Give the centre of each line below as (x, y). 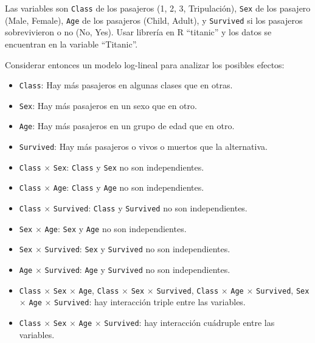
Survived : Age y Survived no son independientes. (137, 269)
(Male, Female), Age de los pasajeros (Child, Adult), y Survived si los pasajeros (154, 20)
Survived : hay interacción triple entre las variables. (150, 302)
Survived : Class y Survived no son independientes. (150, 208)
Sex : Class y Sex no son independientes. (129, 167)
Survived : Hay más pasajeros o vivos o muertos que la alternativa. (143, 147)
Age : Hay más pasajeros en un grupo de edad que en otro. (127, 126)
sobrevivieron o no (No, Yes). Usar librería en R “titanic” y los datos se (138, 32)
